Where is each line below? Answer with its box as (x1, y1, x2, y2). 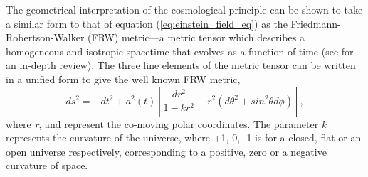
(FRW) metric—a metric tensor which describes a (88, 30, 305, 45)
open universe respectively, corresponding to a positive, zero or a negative (6, 144, 327, 159)
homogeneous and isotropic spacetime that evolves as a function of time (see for (6, 43, 354, 58)
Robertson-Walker (6, 30, 85, 45)
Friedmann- (290, 16, 341, 31)
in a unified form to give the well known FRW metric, (6, 71, 241, 86)
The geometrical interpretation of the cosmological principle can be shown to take (6, 2, 363, 16)
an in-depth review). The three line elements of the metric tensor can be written (6, 58, 356, 73)
